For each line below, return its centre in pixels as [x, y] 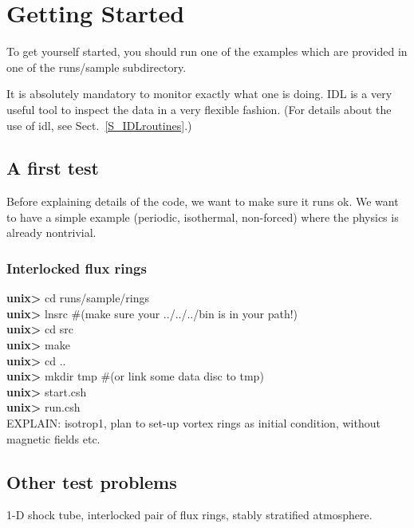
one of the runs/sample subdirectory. [97, 67]
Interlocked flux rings [77, 268]
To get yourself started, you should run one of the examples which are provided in [207, 51]
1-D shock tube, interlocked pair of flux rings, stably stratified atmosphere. [189, 515]
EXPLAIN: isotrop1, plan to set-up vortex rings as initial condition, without [193, 423]
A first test [53, 168]
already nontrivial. [51, 232]
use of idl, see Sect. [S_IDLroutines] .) [99, 125]
